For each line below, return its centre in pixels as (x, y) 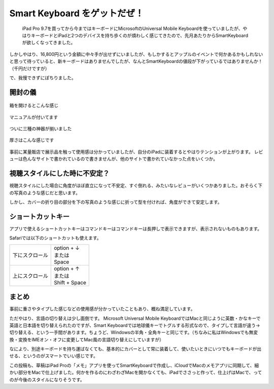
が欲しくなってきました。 (49, 43)
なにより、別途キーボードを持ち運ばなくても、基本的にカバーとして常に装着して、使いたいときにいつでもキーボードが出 (135, 349)
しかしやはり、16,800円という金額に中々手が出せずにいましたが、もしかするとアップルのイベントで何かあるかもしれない (136, 54)
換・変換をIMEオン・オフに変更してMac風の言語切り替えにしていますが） (87, 339)
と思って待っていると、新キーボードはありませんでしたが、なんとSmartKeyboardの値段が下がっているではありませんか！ (136, 62)
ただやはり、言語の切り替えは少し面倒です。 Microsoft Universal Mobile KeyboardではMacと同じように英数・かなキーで (135, 318)
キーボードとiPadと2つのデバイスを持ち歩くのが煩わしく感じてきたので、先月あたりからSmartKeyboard (140, 35)
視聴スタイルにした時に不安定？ (59, 174)
